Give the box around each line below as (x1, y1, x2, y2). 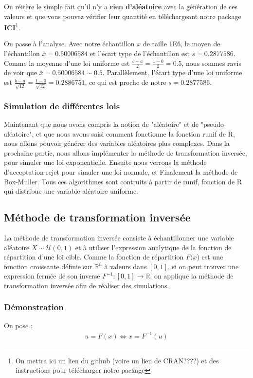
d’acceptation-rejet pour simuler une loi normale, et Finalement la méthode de (4, 166, 238, 177)
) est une (197, 252, 223, 262)
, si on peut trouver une (167, 261, 239, 271)
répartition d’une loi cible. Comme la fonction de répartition (4, 252, 184, 262)
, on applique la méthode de (150, 271, 234, 281)
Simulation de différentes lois (4, 99, 120, 112)
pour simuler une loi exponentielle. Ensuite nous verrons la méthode (4, 157, 207, 167)
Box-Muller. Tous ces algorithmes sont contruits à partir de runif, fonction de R (4, 176, 242, 186)
